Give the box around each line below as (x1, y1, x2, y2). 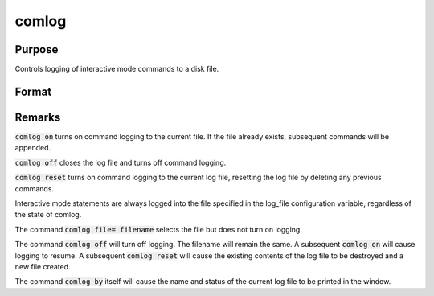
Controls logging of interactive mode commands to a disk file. (14, 64, 219, 74)
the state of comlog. (14, 210, 82, 220)
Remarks (14, 110, 61, 124)
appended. (14, 143, 51, 153)
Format (14, 84, 52, 98)
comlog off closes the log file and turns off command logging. (14, 158, 227, 167)
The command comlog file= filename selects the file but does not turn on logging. (14, 224, 303, 234)
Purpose (14, 43, 59, 56)
